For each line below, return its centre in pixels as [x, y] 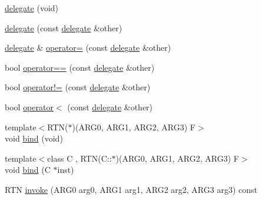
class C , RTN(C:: [79, 158]
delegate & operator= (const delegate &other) [88, 47]
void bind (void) [34, 138]
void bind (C [28, 170]
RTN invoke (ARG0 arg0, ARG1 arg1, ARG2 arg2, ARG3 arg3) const [131, 189]
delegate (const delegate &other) [64, 27]
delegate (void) [32, 8]
